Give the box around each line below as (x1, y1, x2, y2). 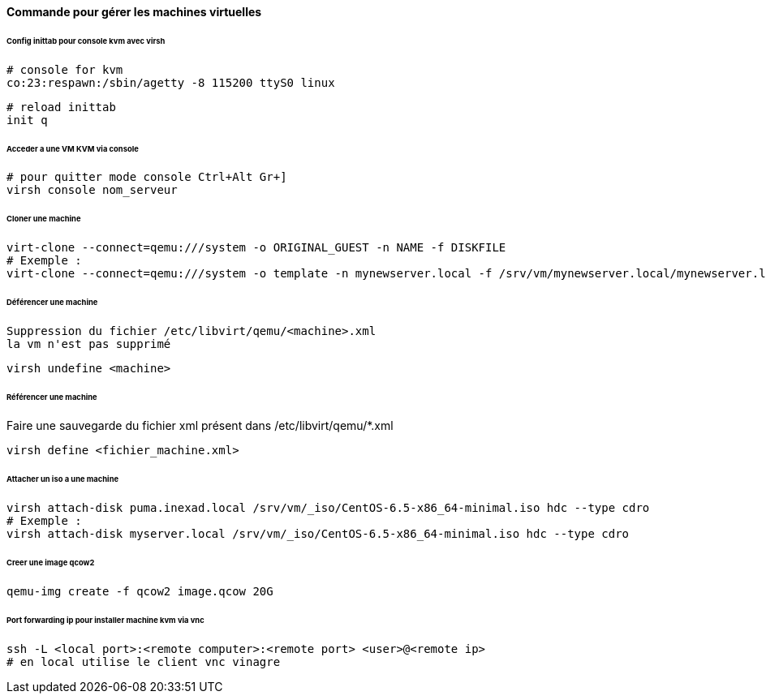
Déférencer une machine (6, 297, 98, 307)
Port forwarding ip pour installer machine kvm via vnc (6, 615, 204, 625)
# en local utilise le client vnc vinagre (6, 655, 281, 668)
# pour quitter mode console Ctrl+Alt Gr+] (6, 170, 287, 184)
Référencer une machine (6, 392, 97, 402)
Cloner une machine (6, 214, 81, 224)
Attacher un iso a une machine (6, 475, 119, 484)
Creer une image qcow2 (6, 557, 95, 567)
